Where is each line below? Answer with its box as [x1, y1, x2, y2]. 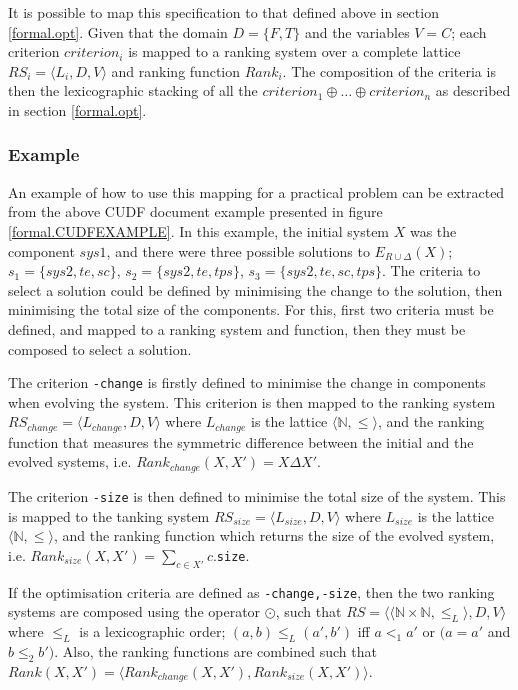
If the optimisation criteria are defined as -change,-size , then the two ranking [8, 581, 495, 602]
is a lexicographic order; [79, 620, 226, 641]
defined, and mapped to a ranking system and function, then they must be [8, 318, 466, 339]
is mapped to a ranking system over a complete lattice [128, 41, 461, 62]
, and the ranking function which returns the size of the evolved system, [53, 525, 495, 546]
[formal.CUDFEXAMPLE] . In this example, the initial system [8, 220, 390, 241]
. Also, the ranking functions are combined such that [54, 640, 377, 661]
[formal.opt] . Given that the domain [8, 21, 228, 42]
